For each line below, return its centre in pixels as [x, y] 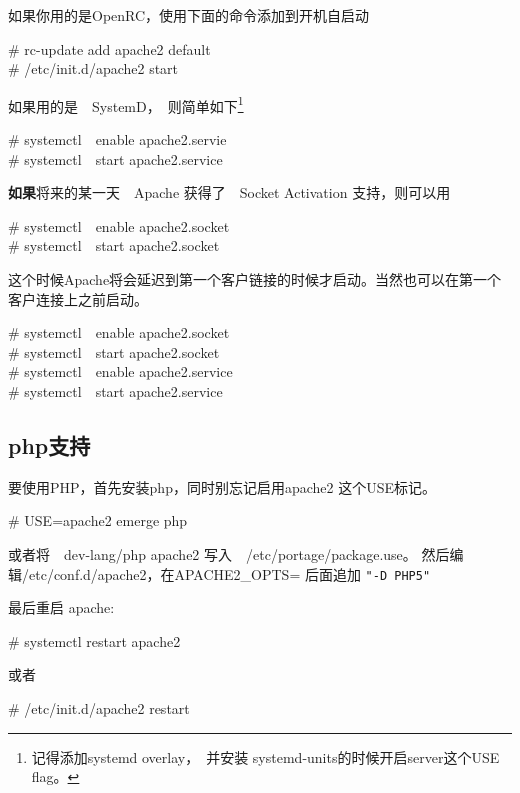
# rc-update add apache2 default [109, 48]
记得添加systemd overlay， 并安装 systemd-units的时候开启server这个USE [265, 756]
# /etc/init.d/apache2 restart [99, 707]
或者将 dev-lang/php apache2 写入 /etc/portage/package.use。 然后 [229, 553]
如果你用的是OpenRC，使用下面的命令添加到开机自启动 [189, 15]
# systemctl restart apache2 [94, 640]
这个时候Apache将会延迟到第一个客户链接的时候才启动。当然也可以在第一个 [255, 279]
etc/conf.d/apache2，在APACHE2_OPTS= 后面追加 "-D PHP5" [229, 573]
